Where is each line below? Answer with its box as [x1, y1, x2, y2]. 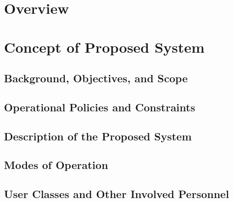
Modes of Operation [4, 157, 108, 172]
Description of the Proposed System [4, 128, 192, 143]
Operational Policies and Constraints [4, 99, 195, 114]
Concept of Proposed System [4, 36, 205, 57]
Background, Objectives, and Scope [4, 70, 188, 86]
